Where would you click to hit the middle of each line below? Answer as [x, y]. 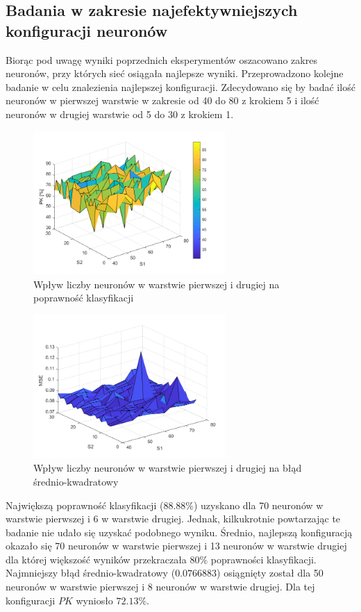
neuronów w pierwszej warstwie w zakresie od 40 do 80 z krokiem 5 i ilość [162, 100]
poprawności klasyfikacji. [263, 559]
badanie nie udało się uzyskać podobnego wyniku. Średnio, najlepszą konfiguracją [179, 532]
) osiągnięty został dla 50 [270, 573]
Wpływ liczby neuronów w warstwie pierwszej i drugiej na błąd [168, 468]
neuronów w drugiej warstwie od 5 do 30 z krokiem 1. [120, 114]
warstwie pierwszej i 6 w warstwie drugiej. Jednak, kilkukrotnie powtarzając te [173, 519]
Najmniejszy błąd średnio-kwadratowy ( [91, 573]
